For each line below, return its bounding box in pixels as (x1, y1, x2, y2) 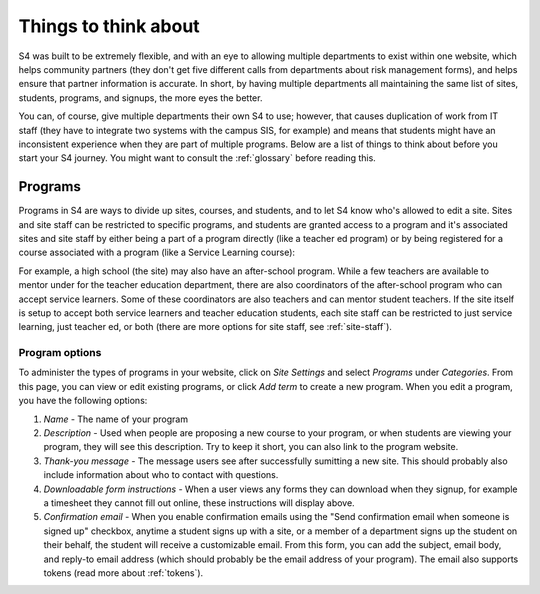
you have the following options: (18, 395, 148, 407)
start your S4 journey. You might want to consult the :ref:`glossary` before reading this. (18, 152, 377, 164)
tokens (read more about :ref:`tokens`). (43, 566, 204, 579)
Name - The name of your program (43, 413, 189, 425)
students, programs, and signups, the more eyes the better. (18, 91, 263, 104)
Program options (18, 346, 102, 360)
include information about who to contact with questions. (43, 469, 279, 481)
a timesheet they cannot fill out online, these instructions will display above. (43, 496, 355, 509)
